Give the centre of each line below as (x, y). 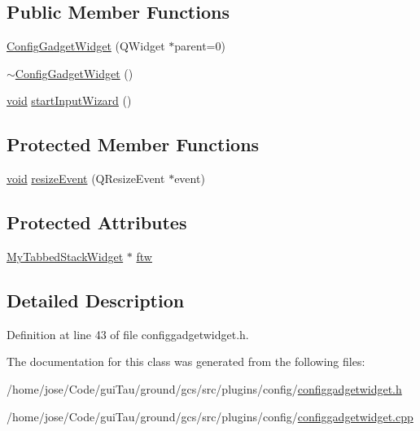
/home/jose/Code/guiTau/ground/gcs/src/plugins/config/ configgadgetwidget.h (204, 388)
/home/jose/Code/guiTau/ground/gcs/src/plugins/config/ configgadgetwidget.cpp (210, 416)
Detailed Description (96, 300)
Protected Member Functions (133, 144)
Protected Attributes (97, 222)
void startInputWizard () (69, 100)
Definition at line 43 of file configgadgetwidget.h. (128, 334)
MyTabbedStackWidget (65, 256)
